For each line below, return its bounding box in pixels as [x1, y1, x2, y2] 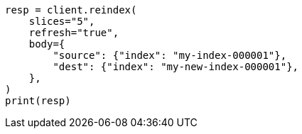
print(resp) [5, 95, 71, 106]
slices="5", [28, 16, 95, 27]
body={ [28, 38, 65, 50]
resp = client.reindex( [5, 4, 137, 16]
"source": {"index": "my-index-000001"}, [53, 50, 287, 61]
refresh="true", [28, 27, 119, 38]
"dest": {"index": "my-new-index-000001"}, [53, 61, 299, 72]
